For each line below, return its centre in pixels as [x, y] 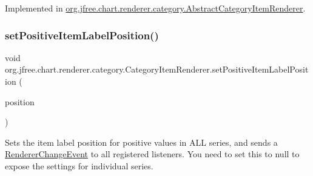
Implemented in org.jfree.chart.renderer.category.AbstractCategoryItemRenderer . [155, 8]
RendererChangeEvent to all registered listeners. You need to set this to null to [152, 154]
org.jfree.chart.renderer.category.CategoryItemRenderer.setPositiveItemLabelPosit [157, 69]
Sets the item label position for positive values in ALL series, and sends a [141, 142]
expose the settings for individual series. [79, 165]
